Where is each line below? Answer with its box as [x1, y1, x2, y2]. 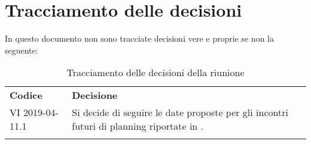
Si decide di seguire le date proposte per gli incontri [72, 105, 288, 120]
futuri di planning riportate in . [72, 119, 204, 133]
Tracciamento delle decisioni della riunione [66, 65, 245, 80]
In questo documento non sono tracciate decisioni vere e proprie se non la [5, 32, 274, 45]
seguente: [5, 43, 38, 56]
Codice [10, 88, 42, 102]
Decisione [72, 88, 118, 102]
